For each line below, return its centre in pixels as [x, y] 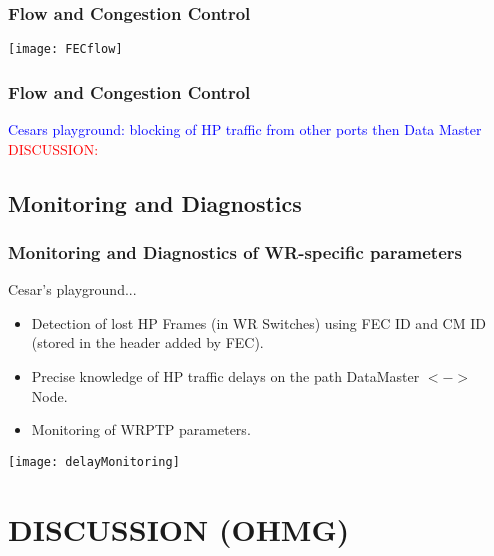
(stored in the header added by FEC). [147, 342]
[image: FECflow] [65, 49]
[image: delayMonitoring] [94, 461]
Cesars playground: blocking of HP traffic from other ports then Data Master [245, 129]
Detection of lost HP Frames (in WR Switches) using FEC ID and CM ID [258, 322]
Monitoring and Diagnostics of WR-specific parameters [235, 251]
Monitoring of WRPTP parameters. [141, 429]
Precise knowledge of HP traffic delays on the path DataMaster [225, 376]
